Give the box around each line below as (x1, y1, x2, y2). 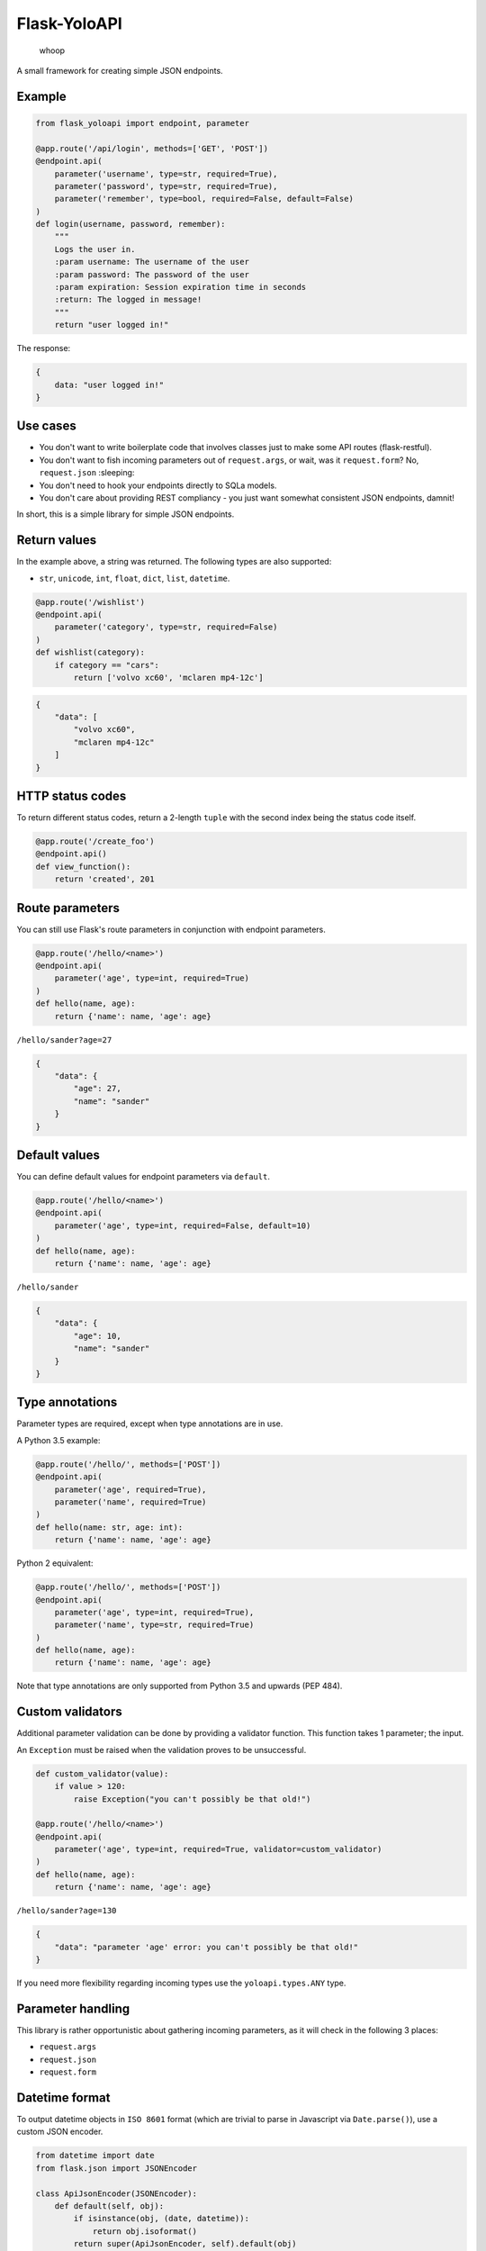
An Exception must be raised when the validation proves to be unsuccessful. (16, 1744, 307, 1755)
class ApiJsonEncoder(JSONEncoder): (35, 2188, 198, 2199)
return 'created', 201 (54, 874, 155, 884)
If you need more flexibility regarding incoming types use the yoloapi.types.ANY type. (16, 1977, 346, 1988)
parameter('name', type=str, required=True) (54, 1620, 255, 1630)
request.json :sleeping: (39, 467, 135, 478)
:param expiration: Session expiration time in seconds (54, 282, 307, 293)
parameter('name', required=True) (54, 1496, 207, 1507)
